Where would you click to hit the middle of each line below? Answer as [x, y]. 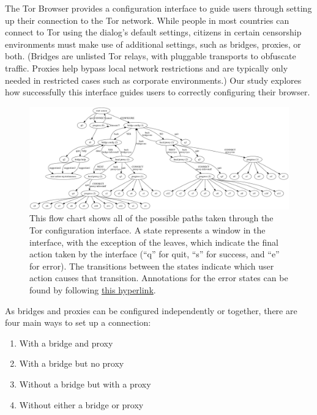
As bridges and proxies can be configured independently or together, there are [151, 310]
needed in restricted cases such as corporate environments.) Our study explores [153, 80]
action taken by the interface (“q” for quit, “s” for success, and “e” [155, 254]
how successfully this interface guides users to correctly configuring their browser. [158, 92]
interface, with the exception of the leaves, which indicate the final [154, 242]
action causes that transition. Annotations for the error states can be [159, 278]
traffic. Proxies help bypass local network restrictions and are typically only [147, 68]
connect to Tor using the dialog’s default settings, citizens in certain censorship [153, 32]
